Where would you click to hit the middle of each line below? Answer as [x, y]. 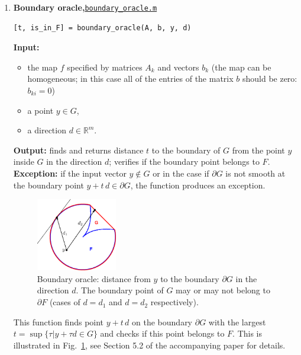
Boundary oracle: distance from [94, 278]
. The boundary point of [120, 290]
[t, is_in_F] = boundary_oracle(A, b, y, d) [102, 28]
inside [24, 161]
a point [41, 110]
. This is [247, 333]
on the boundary [162, 322]
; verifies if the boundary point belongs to [184, 161]
